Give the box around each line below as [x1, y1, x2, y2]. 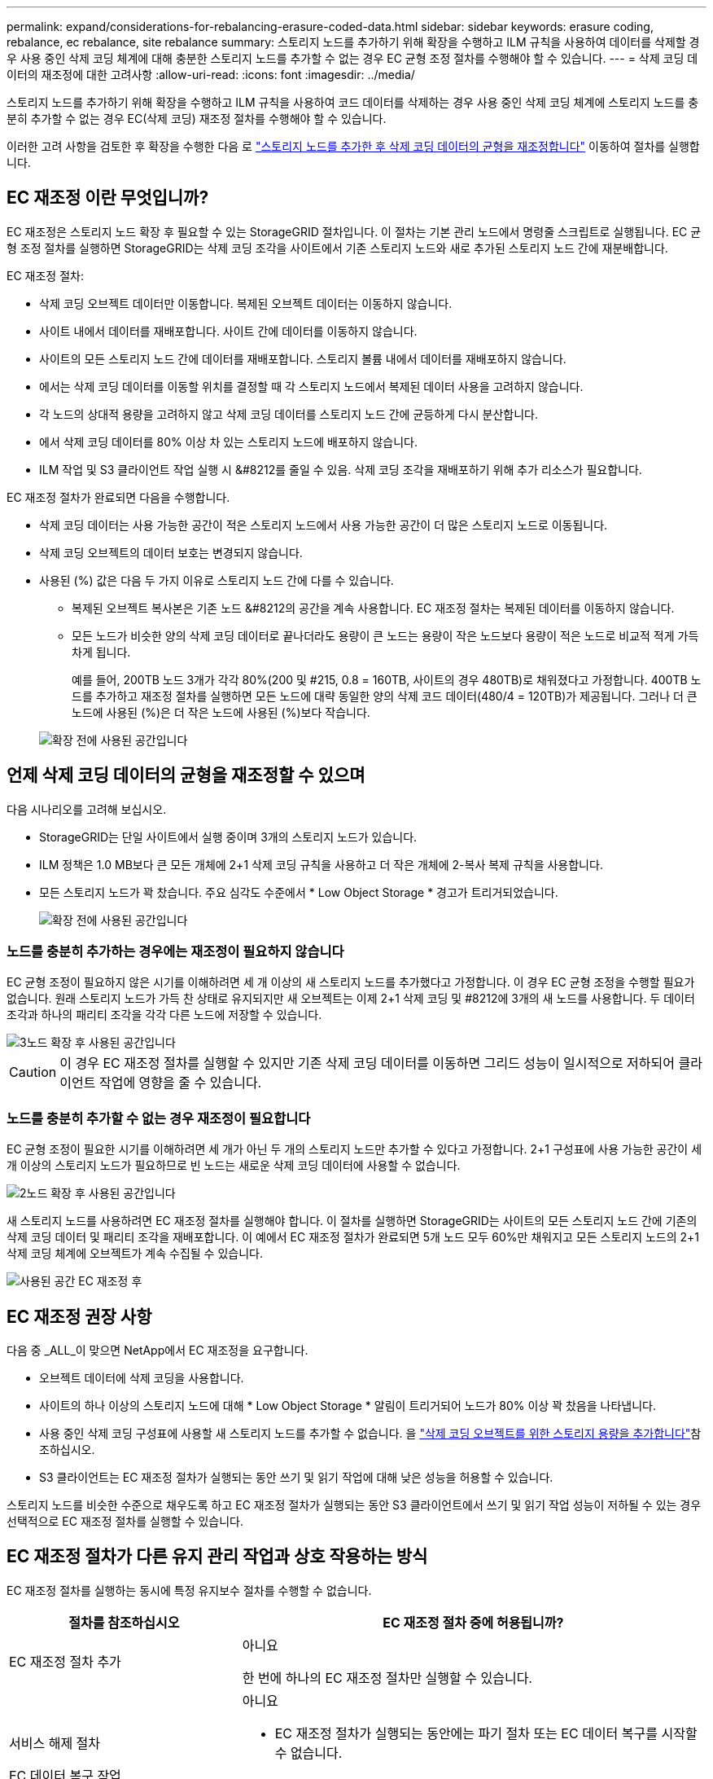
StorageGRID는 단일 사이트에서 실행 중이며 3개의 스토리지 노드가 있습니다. [39, 829, 418, 844]
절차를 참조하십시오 [68, 1614, 180, 1631]
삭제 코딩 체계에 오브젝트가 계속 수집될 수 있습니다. [7, 1246, 263, 1261]
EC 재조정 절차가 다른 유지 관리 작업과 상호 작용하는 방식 [7, 1546, 428, 1567]
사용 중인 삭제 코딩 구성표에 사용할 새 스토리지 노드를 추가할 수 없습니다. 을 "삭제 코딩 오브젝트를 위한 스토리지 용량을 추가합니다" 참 [39, 1426, 702, 1441]
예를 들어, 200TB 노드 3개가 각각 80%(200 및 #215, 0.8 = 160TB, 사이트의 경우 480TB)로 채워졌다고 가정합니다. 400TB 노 [72, 672, 702, 687]
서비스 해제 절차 [9, 1734, 101, 1751]
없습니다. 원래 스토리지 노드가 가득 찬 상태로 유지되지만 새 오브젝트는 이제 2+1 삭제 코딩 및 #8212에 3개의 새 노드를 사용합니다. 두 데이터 [7, 991, 695, 1006]
